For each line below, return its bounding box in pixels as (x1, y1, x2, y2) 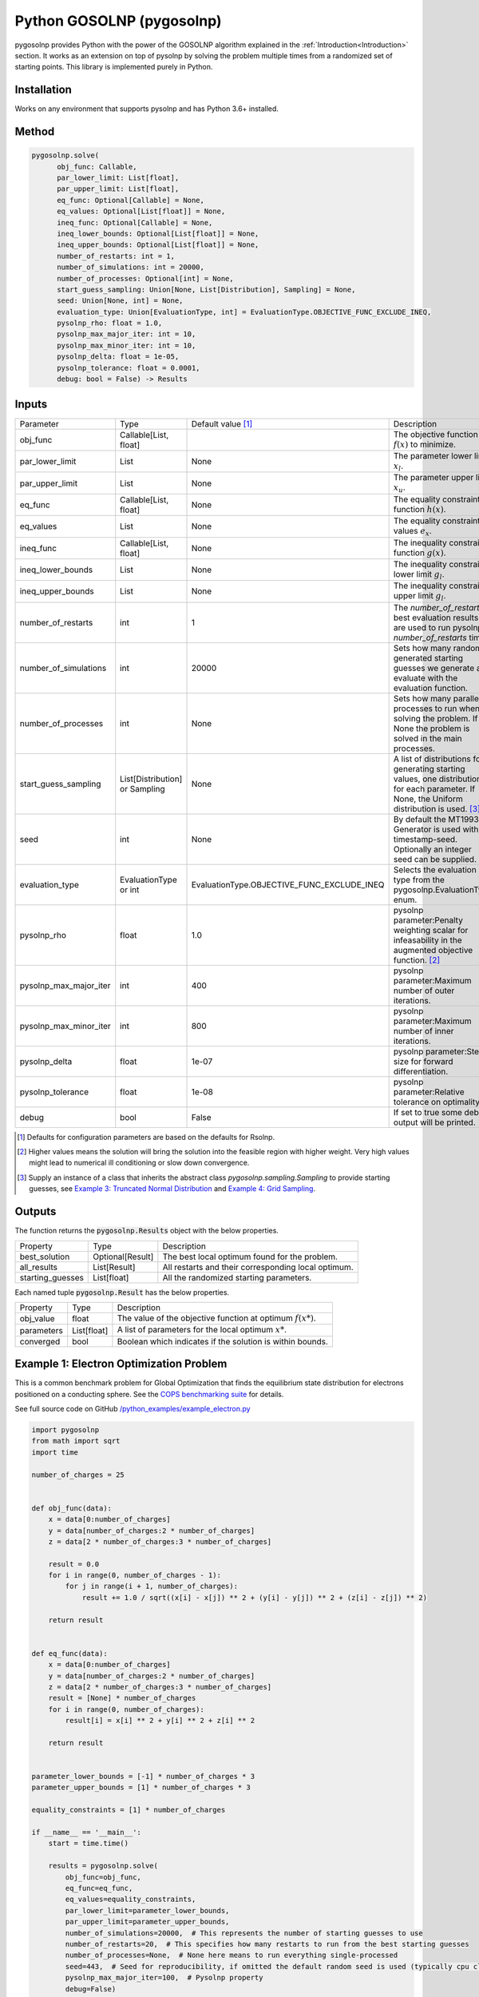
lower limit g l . (393, 568, 445, 582)
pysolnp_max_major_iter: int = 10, (57, 330, 196, 339)
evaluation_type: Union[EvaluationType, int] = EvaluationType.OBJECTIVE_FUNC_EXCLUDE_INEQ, (57, 308, 432, 316)
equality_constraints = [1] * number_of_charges (31, 1805, 226, 1815)
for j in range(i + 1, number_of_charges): (65, 1582, 239, 1591)
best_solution (19, 1251, 70, 1262)
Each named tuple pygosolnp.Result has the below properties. (14, 1287, 230, 1297)
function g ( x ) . (393, 547, 446, 558)
